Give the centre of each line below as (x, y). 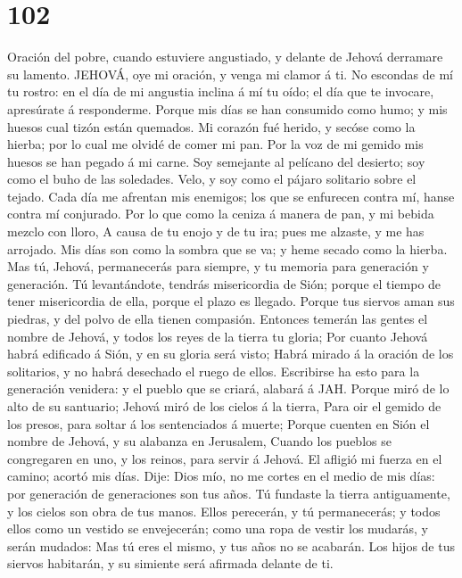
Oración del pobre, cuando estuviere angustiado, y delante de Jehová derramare (225, 57)
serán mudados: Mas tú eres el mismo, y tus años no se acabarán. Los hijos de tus (231, 545)
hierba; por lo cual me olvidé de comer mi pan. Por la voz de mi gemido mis (215, 144)
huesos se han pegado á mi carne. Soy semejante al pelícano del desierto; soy (216, 161)
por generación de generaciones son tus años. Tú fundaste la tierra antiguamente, (229, 493)
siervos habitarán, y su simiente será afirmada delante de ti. (170, 563)
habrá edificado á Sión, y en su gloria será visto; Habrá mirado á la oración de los (231, 354)
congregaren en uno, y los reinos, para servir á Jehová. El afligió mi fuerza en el (225, 458)
